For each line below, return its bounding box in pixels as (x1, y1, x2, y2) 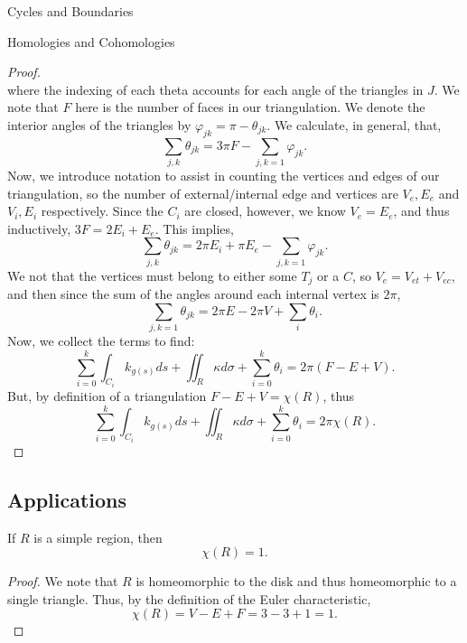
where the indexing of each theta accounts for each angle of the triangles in (7, 79, 424, 98)
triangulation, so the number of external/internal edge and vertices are (7, 183, 398, 202)
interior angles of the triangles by (7, 115, 191, 134)
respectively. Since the (41, 201, 163, 220)
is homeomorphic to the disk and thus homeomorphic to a (135, 572, 457, 591)
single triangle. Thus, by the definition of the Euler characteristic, (7, 589, 371, 608)
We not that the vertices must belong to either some (7, 266, 297, 284)
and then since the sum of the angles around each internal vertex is (7, 284, 379, 303)
